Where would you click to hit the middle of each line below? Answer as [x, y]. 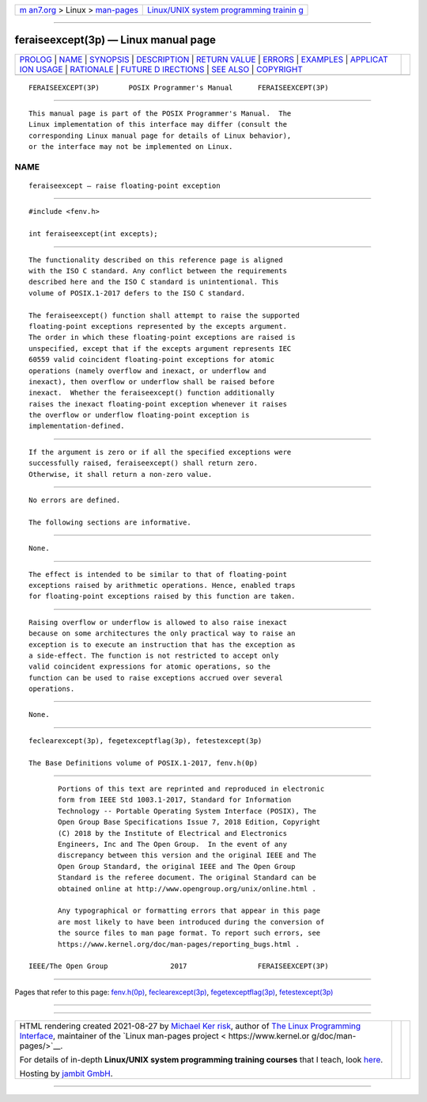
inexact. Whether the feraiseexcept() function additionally [152, 393]
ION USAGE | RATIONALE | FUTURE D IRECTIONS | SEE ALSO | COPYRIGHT [161, 69]
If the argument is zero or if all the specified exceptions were [160, 452]
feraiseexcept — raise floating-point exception [125, 186]
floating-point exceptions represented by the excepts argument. [158, 326]
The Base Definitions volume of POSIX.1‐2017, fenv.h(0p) [144, 763]
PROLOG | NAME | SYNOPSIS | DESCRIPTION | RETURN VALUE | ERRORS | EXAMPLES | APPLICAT [204, 59]
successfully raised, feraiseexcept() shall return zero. [144, 463]
